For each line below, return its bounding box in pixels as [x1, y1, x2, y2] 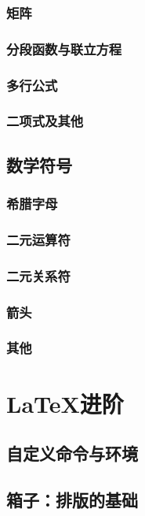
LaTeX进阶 [6, 387, 124, 419]
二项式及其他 [6, 111, 84, 131]
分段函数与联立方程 [6, 39, 122, 58]
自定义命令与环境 [6, 441, 138, 466]
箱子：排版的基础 [6, 487, 138, 511]
